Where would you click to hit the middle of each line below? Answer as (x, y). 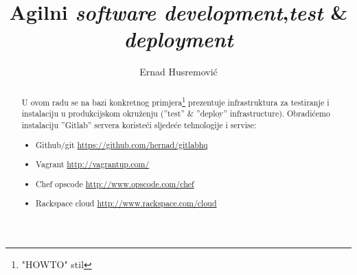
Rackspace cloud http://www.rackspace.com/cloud (126, 203)
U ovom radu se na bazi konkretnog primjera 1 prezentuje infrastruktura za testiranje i (175, 101)
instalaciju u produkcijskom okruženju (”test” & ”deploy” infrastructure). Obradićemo (176, 113)
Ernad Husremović (178, 72)
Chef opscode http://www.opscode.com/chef (115, 183)
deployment (178, 39)
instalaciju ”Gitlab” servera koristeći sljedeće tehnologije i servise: (139, 124)
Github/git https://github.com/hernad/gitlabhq (122, 144)
